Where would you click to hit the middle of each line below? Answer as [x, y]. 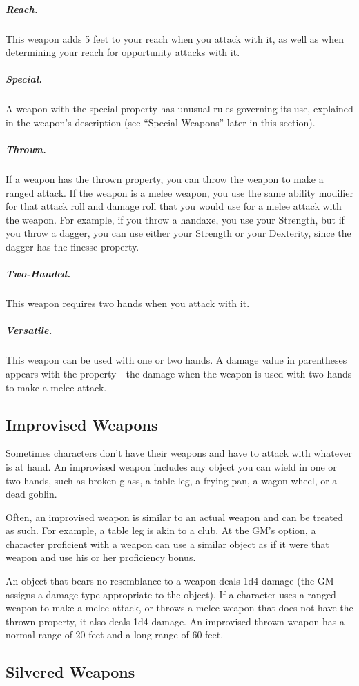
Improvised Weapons [82, 424]
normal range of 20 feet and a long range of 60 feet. [115, 635]
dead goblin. [31, 494]
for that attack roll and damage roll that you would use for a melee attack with [174, 206]
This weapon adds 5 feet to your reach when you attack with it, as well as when [175, 38]
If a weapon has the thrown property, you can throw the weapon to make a [165, 179]
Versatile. [29, 330]
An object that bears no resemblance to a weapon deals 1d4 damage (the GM [170, 581]
